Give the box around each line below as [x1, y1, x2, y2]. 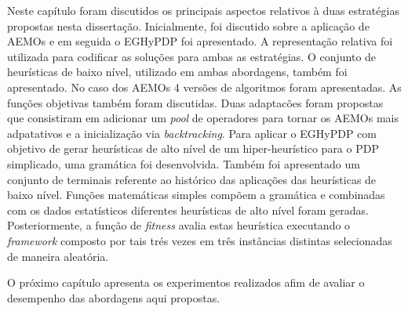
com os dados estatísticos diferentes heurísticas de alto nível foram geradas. [7, 201, 369, 218]
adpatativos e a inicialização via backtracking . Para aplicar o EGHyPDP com [7, 125, 377, 141]
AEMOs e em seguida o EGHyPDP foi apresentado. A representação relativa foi [7, 33, 393, 49]
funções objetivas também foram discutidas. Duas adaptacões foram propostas [7, 94, 384, 110]
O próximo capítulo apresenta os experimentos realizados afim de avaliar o [7, 274, 365, 291]
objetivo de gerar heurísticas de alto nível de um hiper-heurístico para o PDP [7, 140, 379, 157]
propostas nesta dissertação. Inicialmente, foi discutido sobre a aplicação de [7, 17, 370, 34]
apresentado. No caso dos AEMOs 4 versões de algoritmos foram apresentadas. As [7, 78, 402, 95]
